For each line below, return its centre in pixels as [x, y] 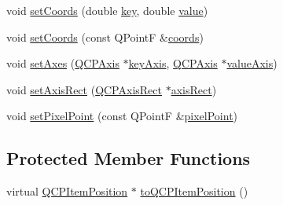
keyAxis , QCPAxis [173, 63]
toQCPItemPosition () [194, 191]
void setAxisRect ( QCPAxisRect [84, 89]
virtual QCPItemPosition [67, 191]
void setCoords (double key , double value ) [107, 10]
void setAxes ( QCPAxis [63, 63]
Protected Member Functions [129, 158]
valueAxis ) [252, 63]
